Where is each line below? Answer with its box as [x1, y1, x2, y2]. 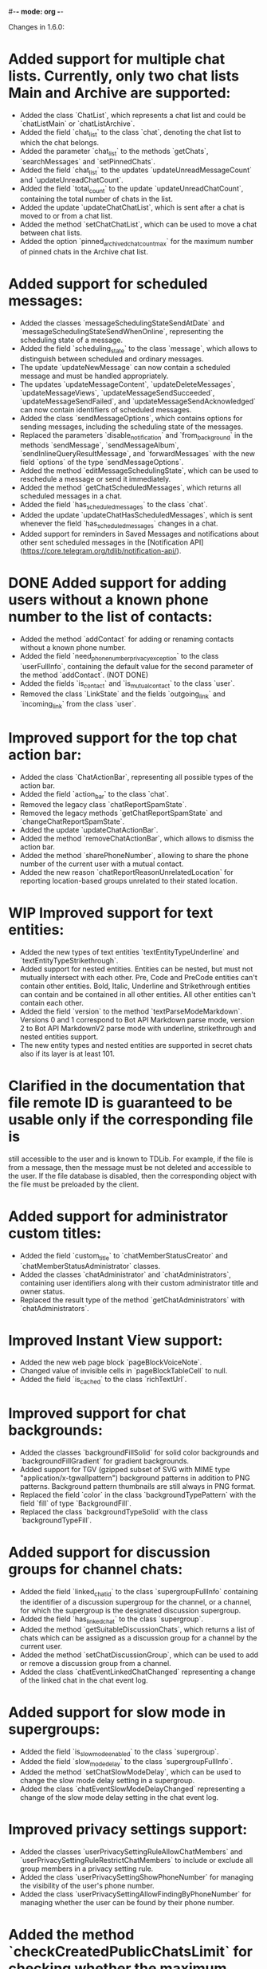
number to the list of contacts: [8, 608, 213, 626]
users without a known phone [8, 591, 209, 609]
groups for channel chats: [8, 1561, 183, 1578]
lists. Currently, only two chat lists [8, 67, 240, 85]
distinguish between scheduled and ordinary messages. [19, 354, 204, 364]
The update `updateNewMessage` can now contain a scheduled [19, 362, 231, 372]
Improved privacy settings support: [8, 1821, 248, 1839]
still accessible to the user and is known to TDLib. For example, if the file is [8, 1154, 253, 1164]
